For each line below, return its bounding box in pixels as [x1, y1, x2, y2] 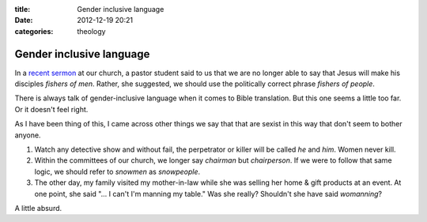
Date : [14, 16, 33, 25]
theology [77, 26, 106, 36]
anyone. [14, 130, 41, 140]
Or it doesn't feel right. [14, 104, 89, 114]
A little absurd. [14, 203, 62, 213]
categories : [14, 26, 54, 36]
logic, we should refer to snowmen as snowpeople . [34, 167, 201, 176]
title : [14, 5, 31, 13]
